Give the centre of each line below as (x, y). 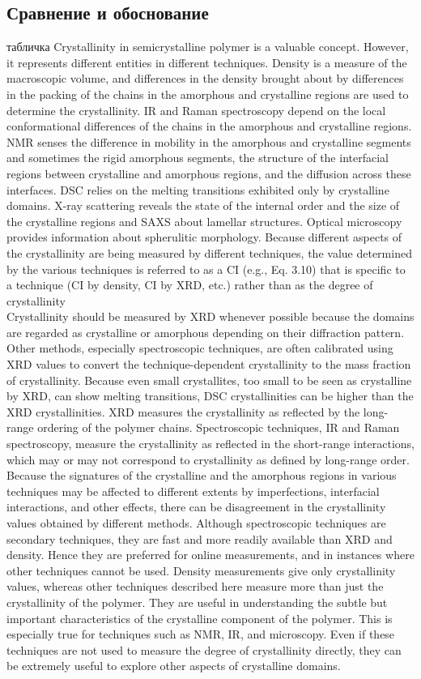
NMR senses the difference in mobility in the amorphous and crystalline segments (209, 141)
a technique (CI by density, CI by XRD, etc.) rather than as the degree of (190, 285)
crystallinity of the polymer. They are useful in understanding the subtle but (197, 602)
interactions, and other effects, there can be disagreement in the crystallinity (196, 507)
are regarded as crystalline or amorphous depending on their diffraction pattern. (206, 332)
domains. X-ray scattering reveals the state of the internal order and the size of (203, 205)
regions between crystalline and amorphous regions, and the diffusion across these (209, 173)
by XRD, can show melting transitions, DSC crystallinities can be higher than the (210, 396)
